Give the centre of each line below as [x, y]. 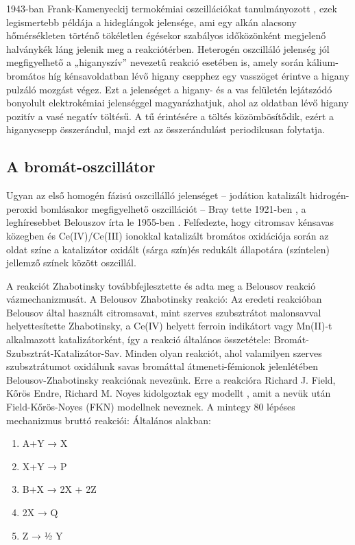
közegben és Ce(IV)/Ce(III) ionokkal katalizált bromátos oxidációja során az [168, 235]
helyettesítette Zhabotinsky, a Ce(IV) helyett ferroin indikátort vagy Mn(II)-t [169, 326]
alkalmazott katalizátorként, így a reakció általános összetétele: [139, 339]
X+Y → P [45, 466]
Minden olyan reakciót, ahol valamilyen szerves [223, 352]
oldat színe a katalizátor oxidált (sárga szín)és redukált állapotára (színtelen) [168, 249]
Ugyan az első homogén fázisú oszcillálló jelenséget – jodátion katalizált [157, 195]
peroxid [22, 208]
